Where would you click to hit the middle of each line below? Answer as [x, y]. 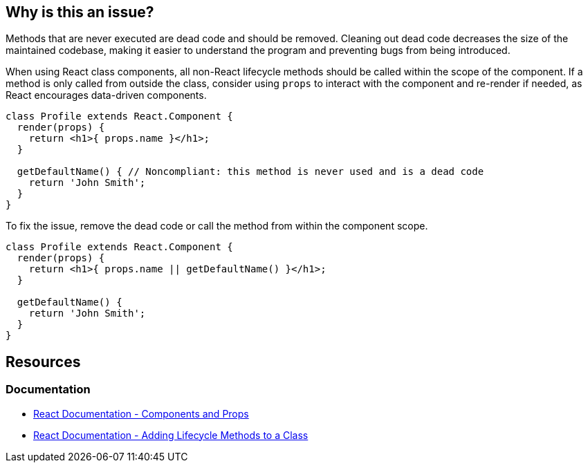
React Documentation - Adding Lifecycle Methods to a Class [171, 435]
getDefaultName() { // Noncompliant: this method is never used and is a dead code [250, 172]
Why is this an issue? [80, 12]
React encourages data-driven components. [106, 95]
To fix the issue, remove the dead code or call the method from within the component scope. [217, 226]
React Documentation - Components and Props [141, 413]
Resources [43, 362]
